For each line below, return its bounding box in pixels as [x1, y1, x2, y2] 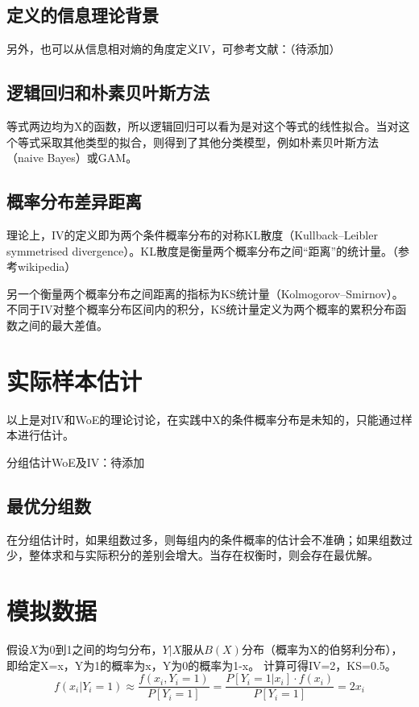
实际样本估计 [6, 364, 143, 397]
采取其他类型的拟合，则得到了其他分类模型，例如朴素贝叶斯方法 [39, 133, 379, 150]
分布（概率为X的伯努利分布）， [241, 640, 403, 657]
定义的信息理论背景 [6, 2, 159, 27]
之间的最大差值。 [17, 316, 108, 333]
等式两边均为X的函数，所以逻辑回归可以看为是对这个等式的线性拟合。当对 [6, 118, 399, 134]
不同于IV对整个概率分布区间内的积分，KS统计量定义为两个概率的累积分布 [6, 301, 396, 318]
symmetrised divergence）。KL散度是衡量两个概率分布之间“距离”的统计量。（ [6, 242, 399, 259]
